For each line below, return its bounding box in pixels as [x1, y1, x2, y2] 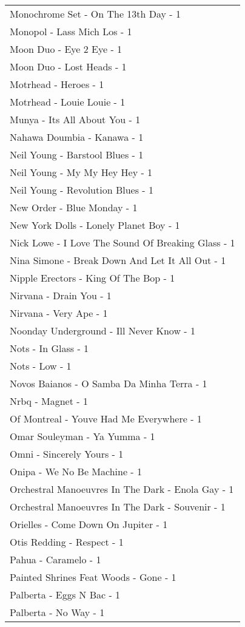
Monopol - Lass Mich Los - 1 [10, 24, 132, 38]
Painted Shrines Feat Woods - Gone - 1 [10, 570, 176, 584]
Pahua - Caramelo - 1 [10, 552, 101, 566]
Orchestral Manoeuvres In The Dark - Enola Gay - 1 [10, 482, 234, 496]
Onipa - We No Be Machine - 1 [10, 464, 142, 478]
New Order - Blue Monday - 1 [10, 200, 138, 214]
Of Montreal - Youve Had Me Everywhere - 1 [10, 412, 202, 425]
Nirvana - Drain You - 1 [10, 288, 112, 302]
